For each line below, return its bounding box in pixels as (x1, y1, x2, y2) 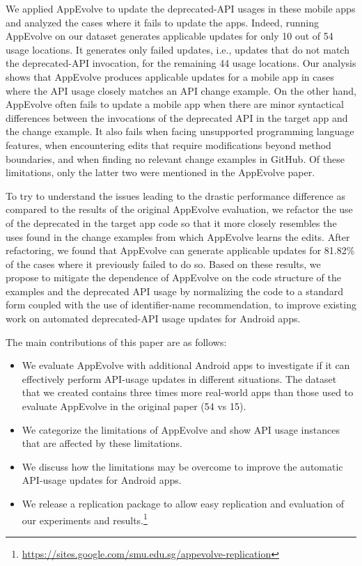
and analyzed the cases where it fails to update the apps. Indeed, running (6, 15, 319, 29)
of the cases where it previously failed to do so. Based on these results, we (6, 256, 321, 271)
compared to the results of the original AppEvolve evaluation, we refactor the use (6, 202, 353, 217)
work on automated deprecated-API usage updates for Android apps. (6, 311, 301, 326)
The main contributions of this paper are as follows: (6, 334, 227, 349)
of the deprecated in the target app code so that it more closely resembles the (6, 215, 337, 230)
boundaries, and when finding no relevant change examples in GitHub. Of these (6, 151, 345, 166)
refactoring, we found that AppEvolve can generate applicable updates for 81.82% (6, 243, 355, 258)
